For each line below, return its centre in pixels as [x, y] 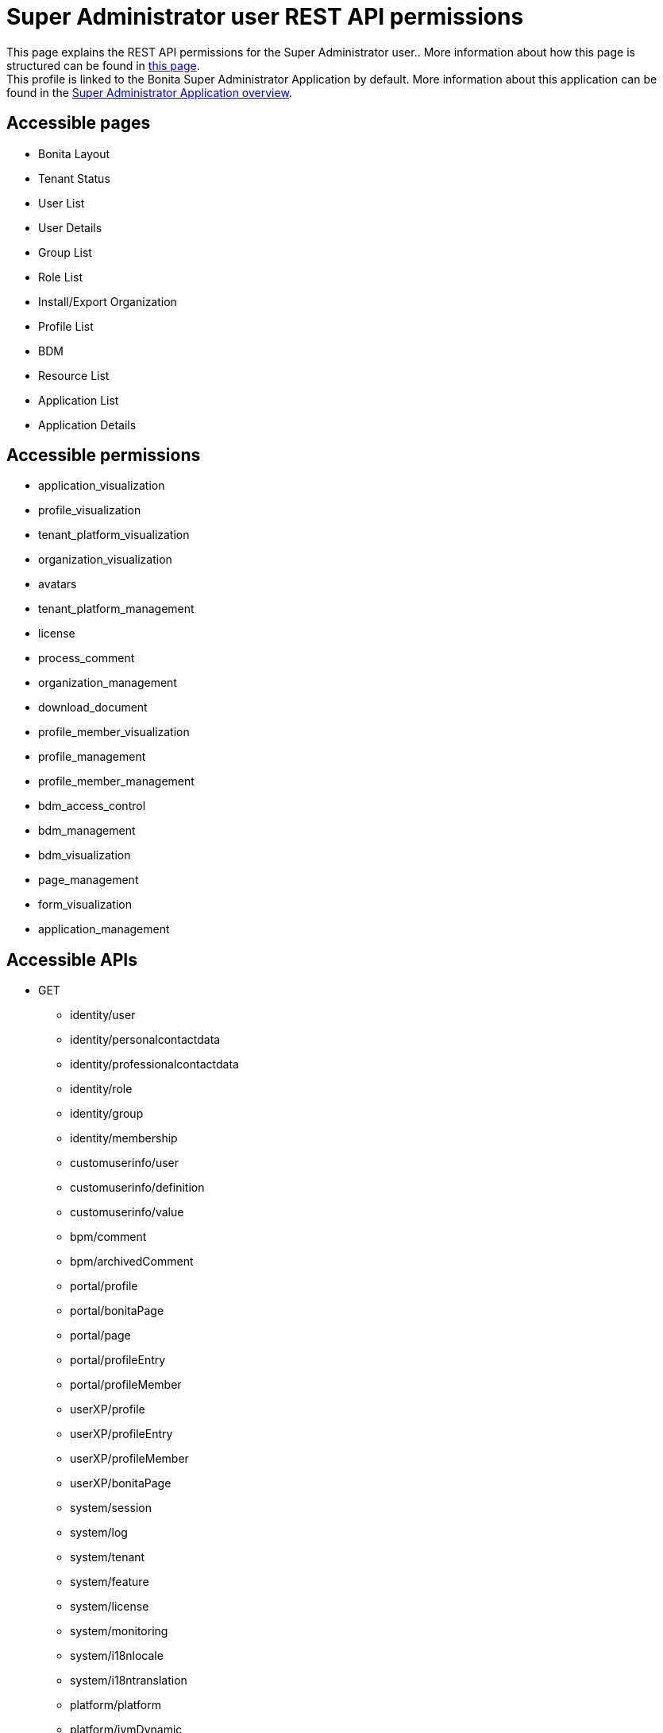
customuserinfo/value [127, 1212]
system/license [110, 1607]
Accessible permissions [104, 456]
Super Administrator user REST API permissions [265, 17]
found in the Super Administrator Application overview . [149, 92]
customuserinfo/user [124, 1163]
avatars [58, 584]
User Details [70, 227]
